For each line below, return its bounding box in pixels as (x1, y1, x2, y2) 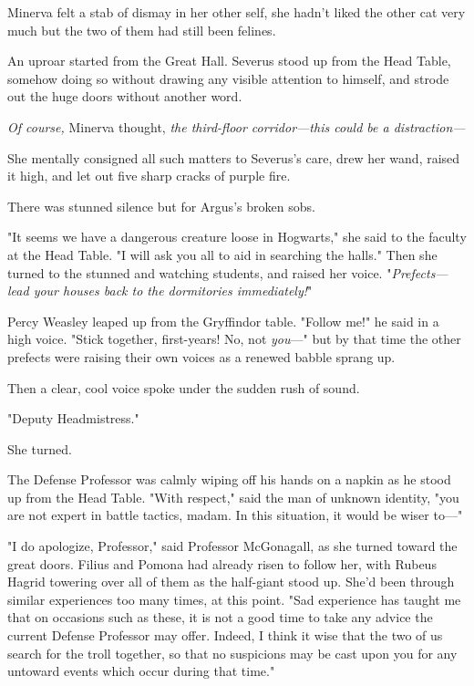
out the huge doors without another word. (7, 87, 242, 106)
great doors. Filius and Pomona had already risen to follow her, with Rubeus (7, 554, 437, 573)
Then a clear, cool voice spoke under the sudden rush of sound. (7, 378, 360, 397)
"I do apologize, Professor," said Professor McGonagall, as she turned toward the (7, 536, 458, 556)
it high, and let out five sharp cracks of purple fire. (7, 166, 291, 185)
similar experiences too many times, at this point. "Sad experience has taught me (7, 589, 461, 608)
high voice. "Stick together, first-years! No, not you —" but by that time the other (7, 329, 461, 348)
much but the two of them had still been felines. (7, 20, 276, 39)
